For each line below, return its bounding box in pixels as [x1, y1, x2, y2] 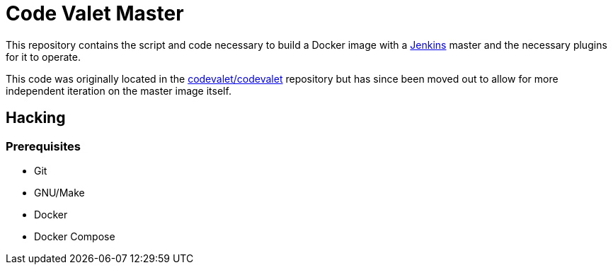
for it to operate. [6, 50, 81, 63]
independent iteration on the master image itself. [6, 84, 231, 97]
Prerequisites [6, 139, 81, 153]
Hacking [6, 109, 66, 127]
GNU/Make [34, 186, 85, 199]
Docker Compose [34, 230, 115, 242]
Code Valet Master [6, 1, 184, 25]
